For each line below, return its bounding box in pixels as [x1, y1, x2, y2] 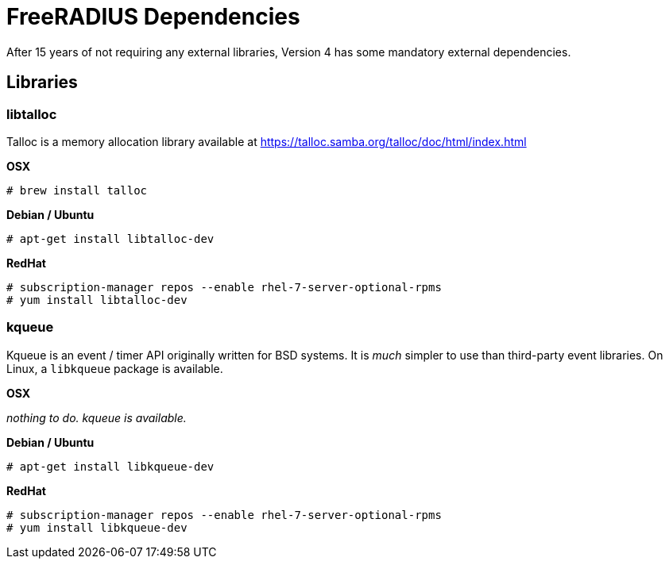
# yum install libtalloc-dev [6, 293, 188, 306]
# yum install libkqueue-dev [6, 521, 188, 534]
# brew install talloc [6, 183, 148, 197]
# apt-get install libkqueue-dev [6, 459, 215, 473]
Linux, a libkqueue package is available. [6, 361, 223, 375]
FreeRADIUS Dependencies [6, 3, 300, 30]
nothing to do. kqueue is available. [6, 410, 187, 425]
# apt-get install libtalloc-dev [6, 232, 215, 245]
